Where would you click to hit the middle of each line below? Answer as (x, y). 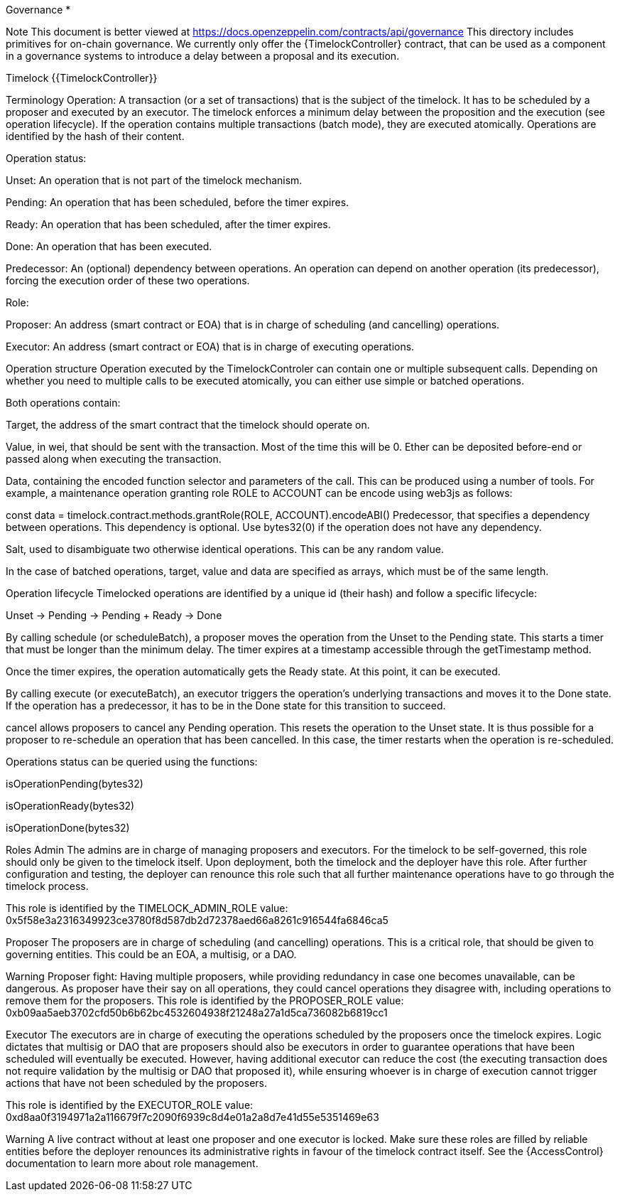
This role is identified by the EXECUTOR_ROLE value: (130, 1105)
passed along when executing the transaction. (114, 459)
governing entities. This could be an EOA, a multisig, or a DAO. (151, 954)
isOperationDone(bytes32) (68, 828)
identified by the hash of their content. (95, 136)
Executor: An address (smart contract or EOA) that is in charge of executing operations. (210, 347)
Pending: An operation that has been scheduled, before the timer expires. (178, 202)
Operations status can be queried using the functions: (132, 762)
